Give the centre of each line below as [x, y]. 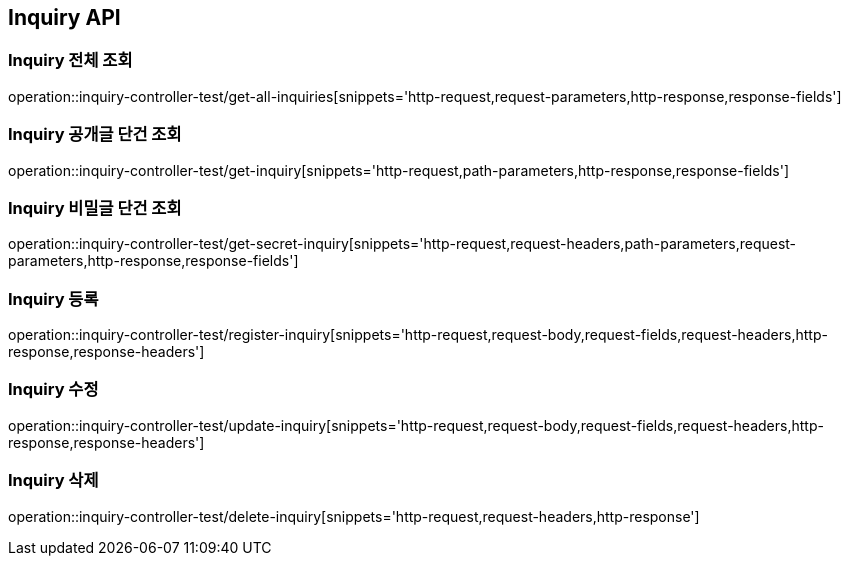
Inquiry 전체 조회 [70, 60]
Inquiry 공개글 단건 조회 [95, 134]
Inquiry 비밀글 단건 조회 [95, 207]
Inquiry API [64, 17]
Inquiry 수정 [53, 389]
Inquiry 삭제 [53, 480]
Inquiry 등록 [53, 298]
